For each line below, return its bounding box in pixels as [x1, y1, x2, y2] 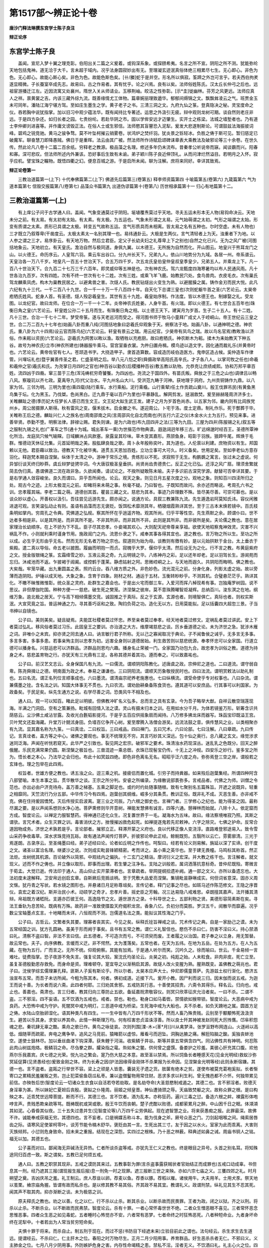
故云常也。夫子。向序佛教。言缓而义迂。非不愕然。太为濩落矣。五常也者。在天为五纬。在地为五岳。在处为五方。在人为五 [9, 940, 258, 946]
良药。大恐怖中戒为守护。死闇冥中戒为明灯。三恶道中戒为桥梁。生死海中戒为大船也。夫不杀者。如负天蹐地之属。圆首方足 [9, 1003, 258, 1009]
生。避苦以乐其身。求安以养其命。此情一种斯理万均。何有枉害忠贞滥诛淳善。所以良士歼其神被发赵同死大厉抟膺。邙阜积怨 [9, 1016, 258, 1023]
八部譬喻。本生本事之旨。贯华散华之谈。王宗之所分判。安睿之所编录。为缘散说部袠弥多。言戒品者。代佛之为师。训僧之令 [9, 777, 258, 783]
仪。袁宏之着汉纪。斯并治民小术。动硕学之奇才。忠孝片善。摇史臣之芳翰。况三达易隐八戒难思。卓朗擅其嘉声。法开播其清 [9, 889, 258, 895]
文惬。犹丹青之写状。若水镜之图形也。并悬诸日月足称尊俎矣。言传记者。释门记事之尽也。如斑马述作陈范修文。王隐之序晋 [9, 882, 258, 888]
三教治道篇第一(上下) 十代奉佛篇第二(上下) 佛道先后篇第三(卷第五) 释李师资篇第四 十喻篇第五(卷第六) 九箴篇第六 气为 [17, 176, 257, 182]
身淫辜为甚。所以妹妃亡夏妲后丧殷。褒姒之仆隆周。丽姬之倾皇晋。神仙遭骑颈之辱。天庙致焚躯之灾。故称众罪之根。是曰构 [9, 1086, 258, 1093]
